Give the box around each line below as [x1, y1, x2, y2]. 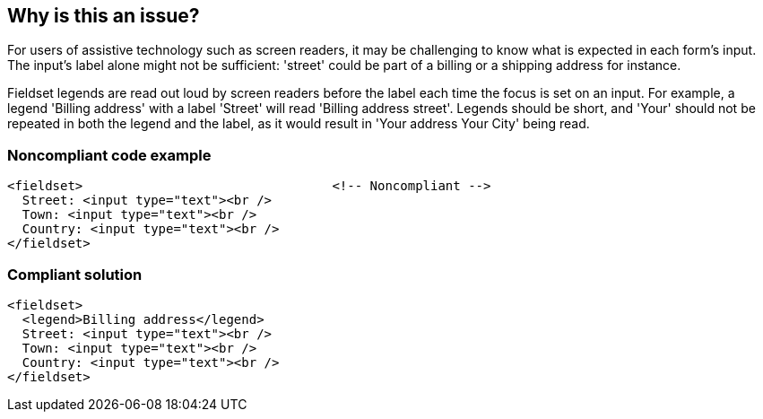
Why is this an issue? [7, 4, 200, 27]
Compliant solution [7, 265, 143, 284]
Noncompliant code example [7, 145, 212, 164]
